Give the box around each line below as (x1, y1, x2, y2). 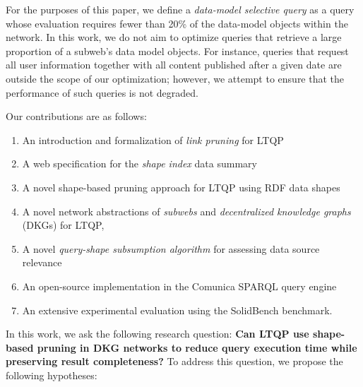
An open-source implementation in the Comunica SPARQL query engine (22, 278, 337, 293)
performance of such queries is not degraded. (6, 85, 198, 100)
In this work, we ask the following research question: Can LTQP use (6, 326, 309, 341)
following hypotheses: (6, 367, 97, 382)
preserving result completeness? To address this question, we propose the (6, 354, 343, 369)
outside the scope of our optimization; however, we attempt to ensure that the (6, 71, 345, 85)
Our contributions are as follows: (6, 109, 147, 124)
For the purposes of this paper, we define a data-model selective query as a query (6, 2, 355, 16)
